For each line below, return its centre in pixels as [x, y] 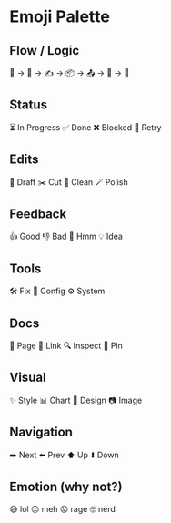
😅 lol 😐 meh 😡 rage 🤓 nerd [63, 508]
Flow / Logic [45, 51]
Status [29, 105]
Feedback [38, 215]
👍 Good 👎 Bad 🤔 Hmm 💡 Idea [66, 236]
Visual [28, 378]
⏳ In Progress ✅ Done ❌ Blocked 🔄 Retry [85, 127]
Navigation [41, 432]
